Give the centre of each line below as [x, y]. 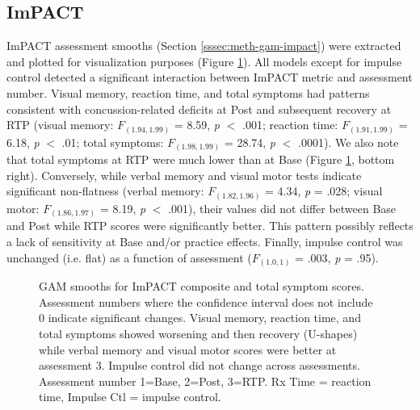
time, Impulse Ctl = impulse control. [130, 397]
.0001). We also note [349, 142]
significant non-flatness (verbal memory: [105, 191]
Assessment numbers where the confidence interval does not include [206, 301]
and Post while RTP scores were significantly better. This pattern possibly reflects [210, 226]
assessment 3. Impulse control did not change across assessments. [199, 365]
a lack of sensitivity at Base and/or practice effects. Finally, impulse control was [205, 242]
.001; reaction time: [290, 125]
